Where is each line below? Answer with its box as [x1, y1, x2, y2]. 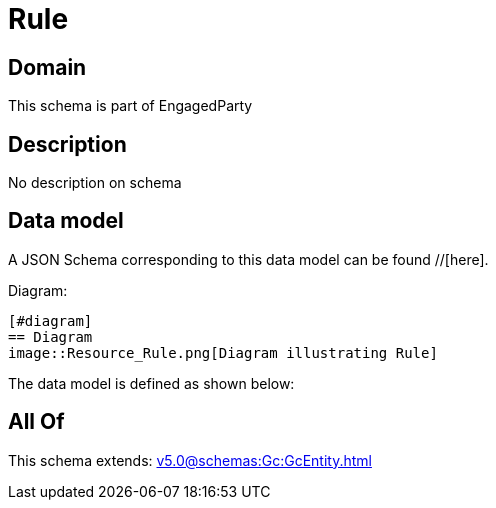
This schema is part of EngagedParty [8, 97, 253, 115]
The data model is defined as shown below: [8, 374, 295, 392]
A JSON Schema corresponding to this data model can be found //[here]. [8, 250, 489, 268]
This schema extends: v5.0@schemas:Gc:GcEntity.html [8, 451, 372, 469]
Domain [8, 54, 87, 80]
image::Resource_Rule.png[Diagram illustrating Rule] [8, 344, 438, 361]
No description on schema [8, 174, 182, 192]
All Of [8, 409, 65, 435]
